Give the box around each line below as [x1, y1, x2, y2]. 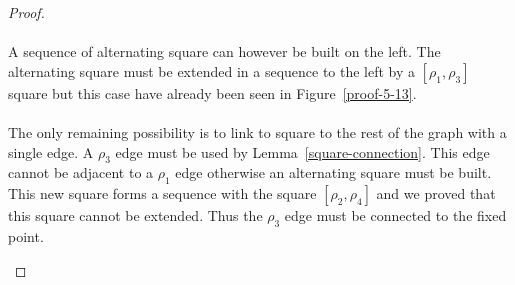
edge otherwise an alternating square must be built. [175, 162, 492, 183]
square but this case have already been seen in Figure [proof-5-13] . [8, 82, 417, 103]
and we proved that [376, 183, 496, 204]
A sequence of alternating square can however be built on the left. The [8, 41, 441, 62]
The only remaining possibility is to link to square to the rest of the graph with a [8, 121, 507, 142]
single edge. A [8, 141, 94, 162]
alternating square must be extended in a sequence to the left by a [8, 60, 416, 81]
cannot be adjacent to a [8, 162, 154, 183]
